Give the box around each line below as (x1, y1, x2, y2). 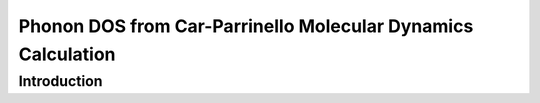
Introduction (18, 72, 103, 90)
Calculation (18, 43, 116, 65)
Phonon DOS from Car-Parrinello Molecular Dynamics (18, 15, 474, 37)
